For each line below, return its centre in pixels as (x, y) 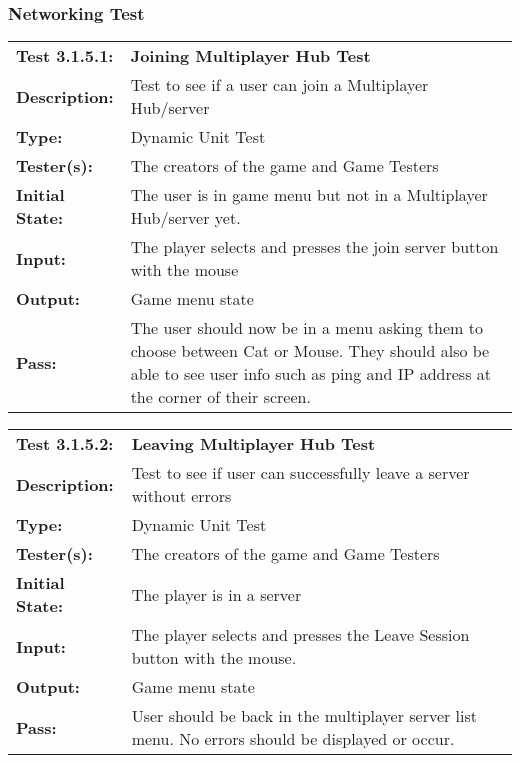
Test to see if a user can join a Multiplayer (279, 85)
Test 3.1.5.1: (65, 56)
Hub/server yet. (185, 218)
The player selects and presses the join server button (314, 247)
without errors (181, 496)
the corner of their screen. (220, 397)
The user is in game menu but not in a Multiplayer (309, 195)
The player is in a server (216, 594)
